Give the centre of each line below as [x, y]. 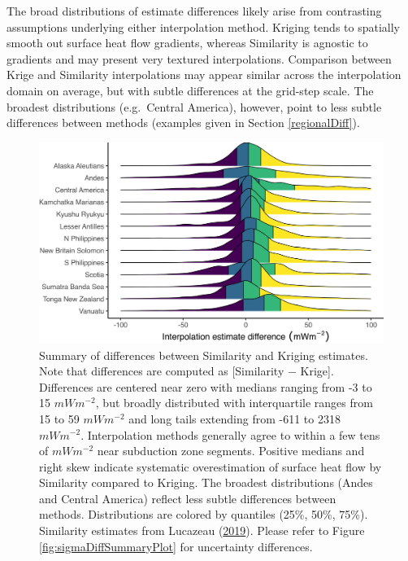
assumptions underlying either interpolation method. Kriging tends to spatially [204, 26]
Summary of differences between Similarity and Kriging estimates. [204, 355]
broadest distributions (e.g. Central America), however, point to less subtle [194, 106]
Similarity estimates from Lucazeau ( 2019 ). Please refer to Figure [202, 530]
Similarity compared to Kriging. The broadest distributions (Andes [206, 482]
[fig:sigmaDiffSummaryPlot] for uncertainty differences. [176, 546]
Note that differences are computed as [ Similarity [162, 371]
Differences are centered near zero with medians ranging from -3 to [206, 386]
